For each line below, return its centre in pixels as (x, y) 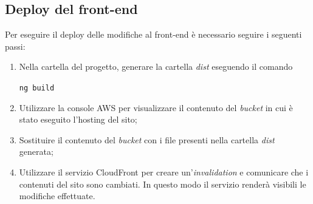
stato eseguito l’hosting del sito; (78, 119)
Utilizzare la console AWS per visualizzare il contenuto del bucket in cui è (156, 107)
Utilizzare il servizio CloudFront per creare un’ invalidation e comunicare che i (164, 172)
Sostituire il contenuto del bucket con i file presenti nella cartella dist (147, 139)
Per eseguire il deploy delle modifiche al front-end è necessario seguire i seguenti (153, 34)
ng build (37, 88)
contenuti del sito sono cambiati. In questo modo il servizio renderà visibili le (163, 184)
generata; (36, 151)
